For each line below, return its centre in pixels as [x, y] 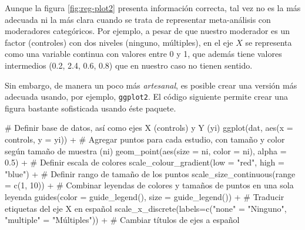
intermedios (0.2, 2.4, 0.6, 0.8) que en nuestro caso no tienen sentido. [129, 65]
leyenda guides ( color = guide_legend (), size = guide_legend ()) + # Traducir [145, 196]
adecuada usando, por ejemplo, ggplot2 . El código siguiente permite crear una [146, 97]
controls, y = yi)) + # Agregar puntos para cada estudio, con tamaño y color [145, 139]
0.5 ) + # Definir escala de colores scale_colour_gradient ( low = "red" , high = [145, 162]
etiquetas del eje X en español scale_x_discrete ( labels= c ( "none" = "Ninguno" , [146, 208]
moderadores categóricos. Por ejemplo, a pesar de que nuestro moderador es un [148, 31]
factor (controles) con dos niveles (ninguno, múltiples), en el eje [119, 42]
